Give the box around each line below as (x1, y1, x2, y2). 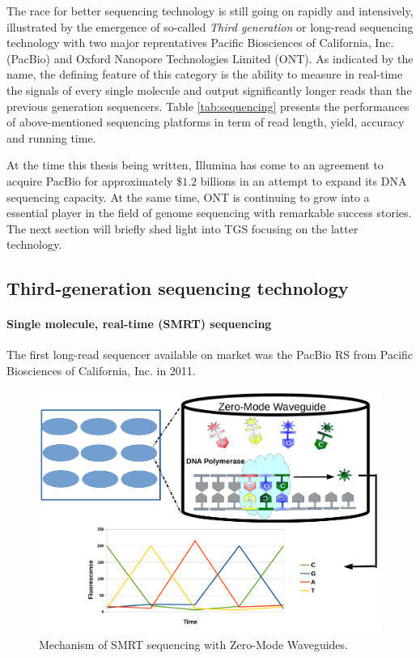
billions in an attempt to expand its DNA (200, 172, 407, 189)
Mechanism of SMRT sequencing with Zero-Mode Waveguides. (39, 635, 348, 652)
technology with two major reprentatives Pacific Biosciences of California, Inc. (6, 34, 394, 51)
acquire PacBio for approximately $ (6, 172, 183, 189)
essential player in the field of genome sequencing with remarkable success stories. (6, 204, 412, 221)
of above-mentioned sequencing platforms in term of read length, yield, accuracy (6, 113, 405, 130)
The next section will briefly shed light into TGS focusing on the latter (6, 220, 358, 237)
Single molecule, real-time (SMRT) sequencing (6, 315, 272, 332)
